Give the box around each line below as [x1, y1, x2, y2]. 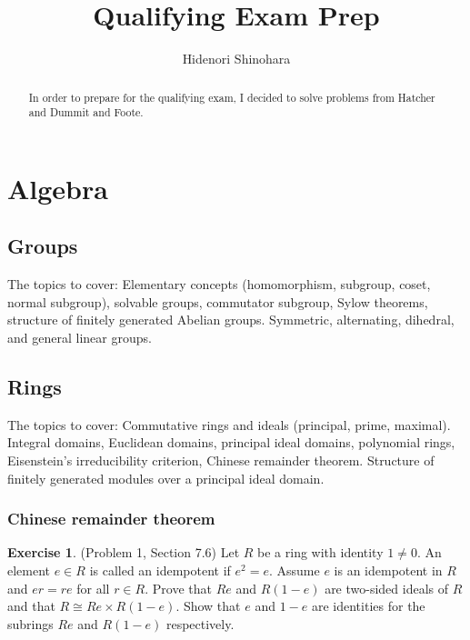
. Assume [268, 560, 320, 579]
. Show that [175, 596, 241, 615]
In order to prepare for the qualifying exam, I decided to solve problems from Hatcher [28, 89, 435, 105]
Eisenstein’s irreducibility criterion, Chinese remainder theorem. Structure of [7, 450, 435, 469]
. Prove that [145, 578, 212, 597]
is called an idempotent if [89, 560, 231, 579]
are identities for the [311, 596, 425, 615]
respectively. [165, 614, 235, 633]
